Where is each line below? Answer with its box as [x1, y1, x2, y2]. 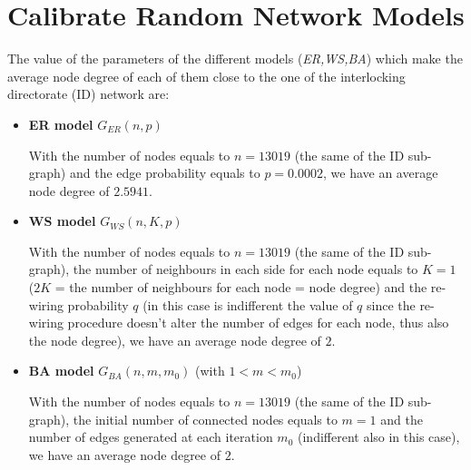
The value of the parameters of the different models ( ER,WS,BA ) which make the [7, 49, 463, 68]
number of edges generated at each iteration [28, 427, 273, 446]
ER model [28, 114, 93, 133]
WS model [28, 211, 96, 230]
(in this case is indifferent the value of [142, 295, 353, 314]
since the [366, 295, 416, 314]
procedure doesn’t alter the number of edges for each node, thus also [67, 313, 449, 332]
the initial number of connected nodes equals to [73, 409, 338, 428]
